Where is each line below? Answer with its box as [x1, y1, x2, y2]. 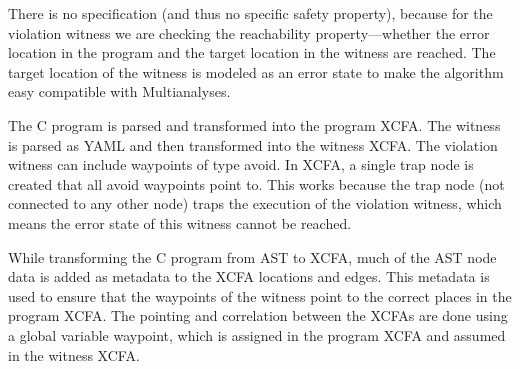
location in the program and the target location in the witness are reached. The [8, 42, 496, 63]
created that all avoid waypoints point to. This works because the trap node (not [8, 173, 505, 194]
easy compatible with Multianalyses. [8, 81, 231, 102]
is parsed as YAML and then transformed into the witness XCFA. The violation [8, 134, 498, 155]
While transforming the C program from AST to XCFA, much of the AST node [8, 246, 497, 267]
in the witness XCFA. [8, 344, 140, 365]
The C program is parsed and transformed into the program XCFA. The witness [8, 114, 501, 135]
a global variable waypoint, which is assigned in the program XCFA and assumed [8, 324, 506, 345]
